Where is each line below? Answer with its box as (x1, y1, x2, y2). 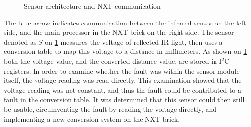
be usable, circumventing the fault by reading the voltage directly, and (4, 103, 217, 114)
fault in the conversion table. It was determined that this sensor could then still (4, 94, 245, 104)
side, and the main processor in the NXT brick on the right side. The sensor (4, 27, 234, 37)
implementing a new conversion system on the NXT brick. (4, 113, 180, 124)
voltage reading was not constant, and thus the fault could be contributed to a (4, 84, 241, 95)
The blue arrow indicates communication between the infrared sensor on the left (4, 17, 246, 27)
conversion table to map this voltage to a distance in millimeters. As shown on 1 (4, 46, 247, 56)
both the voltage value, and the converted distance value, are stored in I (4, 55, 222, 66)
